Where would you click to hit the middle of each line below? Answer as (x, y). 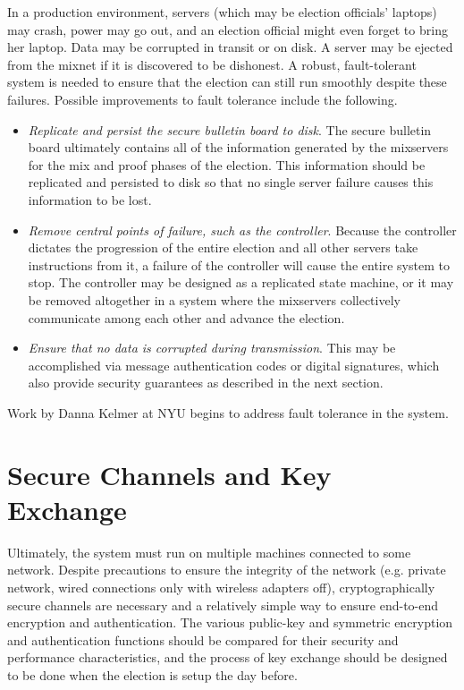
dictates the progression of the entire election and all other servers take (223, 247)
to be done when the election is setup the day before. (152, 674)
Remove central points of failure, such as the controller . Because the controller (242, 230)
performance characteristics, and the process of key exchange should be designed (228, 657)
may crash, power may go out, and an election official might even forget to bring (228, 29)
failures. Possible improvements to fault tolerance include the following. (202, 99)
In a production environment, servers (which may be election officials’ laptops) (222, 12)
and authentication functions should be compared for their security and (203, 639)
